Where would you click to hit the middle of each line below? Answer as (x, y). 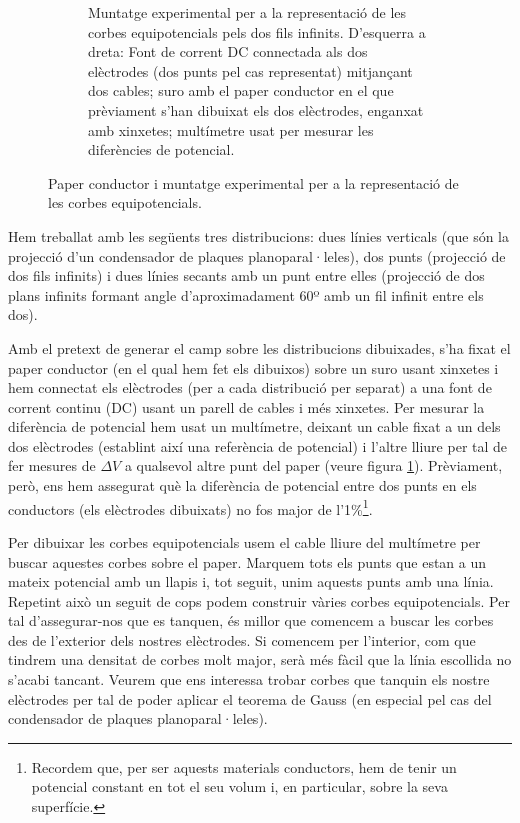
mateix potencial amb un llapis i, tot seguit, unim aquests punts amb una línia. (251, 581)
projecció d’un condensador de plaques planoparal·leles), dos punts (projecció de (257, 255)
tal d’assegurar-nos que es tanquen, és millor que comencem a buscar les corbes (251, 620)
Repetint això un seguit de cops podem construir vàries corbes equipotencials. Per (259, 600)
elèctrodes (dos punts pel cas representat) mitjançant (250, 70)
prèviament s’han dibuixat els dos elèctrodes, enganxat (256, 109)
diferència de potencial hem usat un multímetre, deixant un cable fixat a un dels (254, 426)
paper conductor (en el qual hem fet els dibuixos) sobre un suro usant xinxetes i (253, 367)
